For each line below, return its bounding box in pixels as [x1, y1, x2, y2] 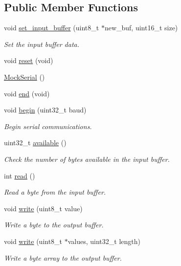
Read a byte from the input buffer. [4, 187, 106, 197]
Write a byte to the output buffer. [4, 220, 104, 230]
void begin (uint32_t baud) [4, 105, 87, 115]
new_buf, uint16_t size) [104, 22, 178, 33]
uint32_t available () [4, 137, 67, 148]
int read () [4, 170, 35, 180]
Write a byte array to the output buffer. [4, 252, 122, 263]
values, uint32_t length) [68, 236, 140, 246]
